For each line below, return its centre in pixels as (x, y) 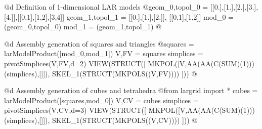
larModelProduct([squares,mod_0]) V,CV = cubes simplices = (101, 100)
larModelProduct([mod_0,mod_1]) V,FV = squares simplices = (104, 53)
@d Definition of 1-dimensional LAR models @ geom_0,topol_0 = (106, 7)
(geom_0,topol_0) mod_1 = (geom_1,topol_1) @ (83, 27)
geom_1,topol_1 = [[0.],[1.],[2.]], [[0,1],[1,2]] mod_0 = (150, 16)
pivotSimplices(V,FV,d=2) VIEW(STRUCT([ (75, 63)
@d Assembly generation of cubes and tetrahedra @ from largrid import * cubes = (131, 90)
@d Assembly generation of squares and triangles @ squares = (99, 43)
